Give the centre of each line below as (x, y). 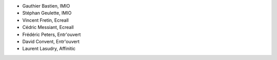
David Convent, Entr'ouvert (51, 41)
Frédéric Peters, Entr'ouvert (52, 34)
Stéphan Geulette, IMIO (47, 13)
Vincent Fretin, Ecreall (45, 20)
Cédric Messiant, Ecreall (48, 27)
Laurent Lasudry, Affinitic (49, 49)
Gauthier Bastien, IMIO (46, 6)
